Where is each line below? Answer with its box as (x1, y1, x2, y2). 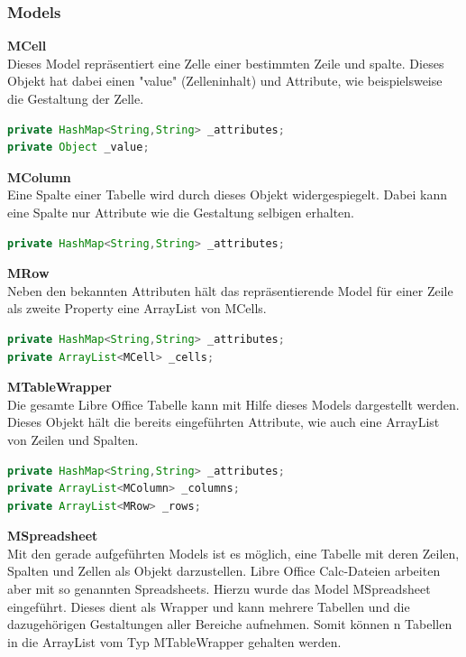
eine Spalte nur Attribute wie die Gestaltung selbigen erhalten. (7, 202, 354, 221)
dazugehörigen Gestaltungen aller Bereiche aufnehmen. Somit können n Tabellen (7, 615, 452, 634)
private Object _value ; (7, 141, 150, 154)
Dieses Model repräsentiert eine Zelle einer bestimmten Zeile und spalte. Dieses (7, 53, 444, 72)
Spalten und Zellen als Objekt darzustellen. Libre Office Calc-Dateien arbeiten (7, 561, 441, 580)
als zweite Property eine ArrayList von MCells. (7, 299, 267, 318)
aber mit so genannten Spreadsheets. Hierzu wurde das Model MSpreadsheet (7, 579, 431, 598)
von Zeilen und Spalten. (7, 430, 139, 449)
